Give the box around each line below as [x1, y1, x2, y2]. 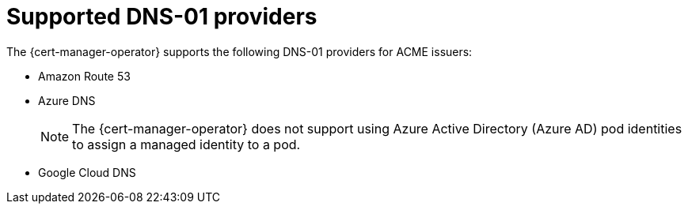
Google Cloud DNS [38, 165, 136, 179]
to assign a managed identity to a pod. [72, 136, 301, 152]
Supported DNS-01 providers [6, 3, 317, 30]
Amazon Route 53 [38, 69, 131, 83]
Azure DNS [38, 93, 96, 107]
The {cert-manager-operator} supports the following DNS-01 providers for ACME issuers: [6, 44, 473, 58]
